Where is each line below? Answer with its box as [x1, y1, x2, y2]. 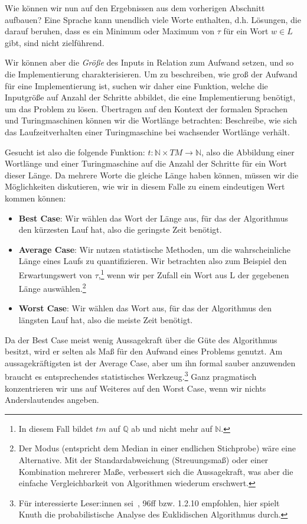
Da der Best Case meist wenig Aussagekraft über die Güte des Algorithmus [5, 333, 277, 346]
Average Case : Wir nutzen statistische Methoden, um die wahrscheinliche [18, 243, 290, 255]
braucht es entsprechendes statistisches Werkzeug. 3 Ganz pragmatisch [5, 369, 257, 382]
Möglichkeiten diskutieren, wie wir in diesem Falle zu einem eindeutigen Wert [5, 180, 285, 193]
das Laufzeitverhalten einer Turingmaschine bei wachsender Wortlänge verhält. [5, 125, 290, 138]
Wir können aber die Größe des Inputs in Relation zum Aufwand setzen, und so [5, 56, 294, 69]
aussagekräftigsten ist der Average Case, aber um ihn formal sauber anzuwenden [5, 356, 296, 369]
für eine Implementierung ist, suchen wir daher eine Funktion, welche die [5, 79, 268, 92]
